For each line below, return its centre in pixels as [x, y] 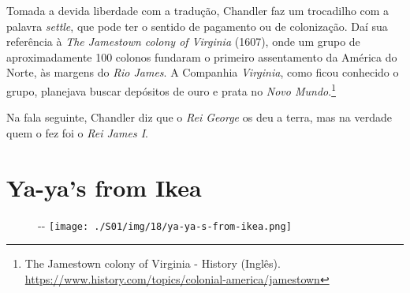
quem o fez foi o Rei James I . [77, 132]
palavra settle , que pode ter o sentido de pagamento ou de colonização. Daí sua [197, 26]
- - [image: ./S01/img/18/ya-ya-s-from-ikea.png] [165, 225]
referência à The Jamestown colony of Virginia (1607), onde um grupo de [183, 41]
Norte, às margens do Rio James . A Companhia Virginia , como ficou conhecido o [203, 72]
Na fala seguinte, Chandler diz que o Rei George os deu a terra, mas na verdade [199, 117]
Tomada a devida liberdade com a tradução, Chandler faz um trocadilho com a [198, 10]
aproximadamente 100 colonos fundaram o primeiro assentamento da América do [202, 56]
